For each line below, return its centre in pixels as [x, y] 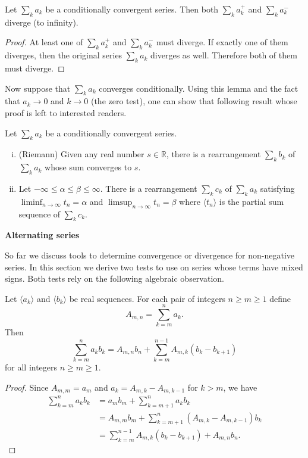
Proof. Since [27, 387]
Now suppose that [38, 88]
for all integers [31, 367]
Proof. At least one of [44, 42]
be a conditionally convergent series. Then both [132, 9]
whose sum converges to [88, 167]
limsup [120, 202]
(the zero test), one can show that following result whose [194, 101]
